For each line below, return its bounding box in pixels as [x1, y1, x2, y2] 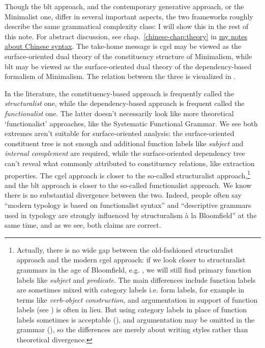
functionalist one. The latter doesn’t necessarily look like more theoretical [5, 108, 234, 118]
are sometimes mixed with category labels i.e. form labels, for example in [16, 284, 245, 295]
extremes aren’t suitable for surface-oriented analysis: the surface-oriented [5, 128, 234, 139]
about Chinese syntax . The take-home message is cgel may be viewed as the [5, 41, 242, 51]
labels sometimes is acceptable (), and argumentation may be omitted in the [16, 314, 255, 325]
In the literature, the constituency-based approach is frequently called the [5, 88, 234, 98]
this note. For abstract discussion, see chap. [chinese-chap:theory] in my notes [5, 31, 247, 41]
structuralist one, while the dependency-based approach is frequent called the [5, 98, 245, 109]
